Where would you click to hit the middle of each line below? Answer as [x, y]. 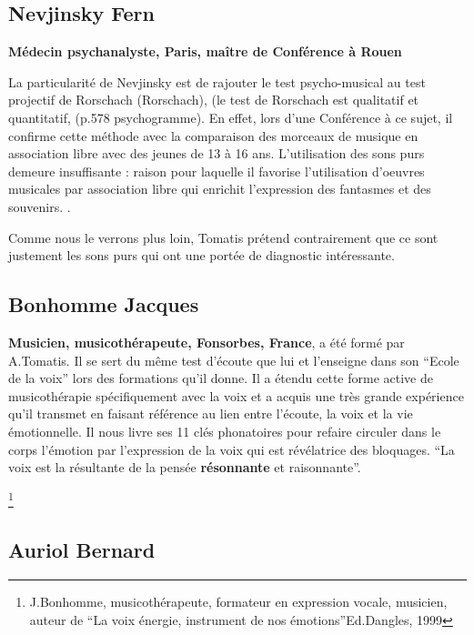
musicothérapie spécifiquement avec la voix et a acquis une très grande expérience [236, 395]
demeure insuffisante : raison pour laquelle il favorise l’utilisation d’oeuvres [217, 171]
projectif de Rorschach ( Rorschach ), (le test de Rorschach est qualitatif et [214, 100]
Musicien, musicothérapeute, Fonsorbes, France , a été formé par [207, 342]
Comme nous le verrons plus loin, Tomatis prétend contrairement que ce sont [223, 237]
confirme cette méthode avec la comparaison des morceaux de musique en [213, 135]
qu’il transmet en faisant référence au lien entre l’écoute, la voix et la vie [211, 413]
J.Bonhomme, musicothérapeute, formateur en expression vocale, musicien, [238, 602]
